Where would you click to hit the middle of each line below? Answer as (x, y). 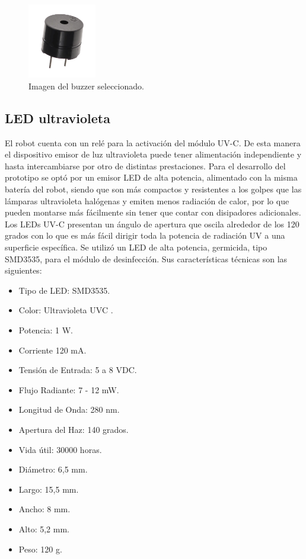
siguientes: (23, 270)
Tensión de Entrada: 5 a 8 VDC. (78, 370)
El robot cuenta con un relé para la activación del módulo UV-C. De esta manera (153, 142)
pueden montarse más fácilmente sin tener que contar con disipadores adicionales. (153, 212)
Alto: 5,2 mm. (44, 529)
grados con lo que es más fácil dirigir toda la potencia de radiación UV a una (145, 235)
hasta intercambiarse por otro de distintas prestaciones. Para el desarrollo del (145, 166)
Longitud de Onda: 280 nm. (69, 409)
